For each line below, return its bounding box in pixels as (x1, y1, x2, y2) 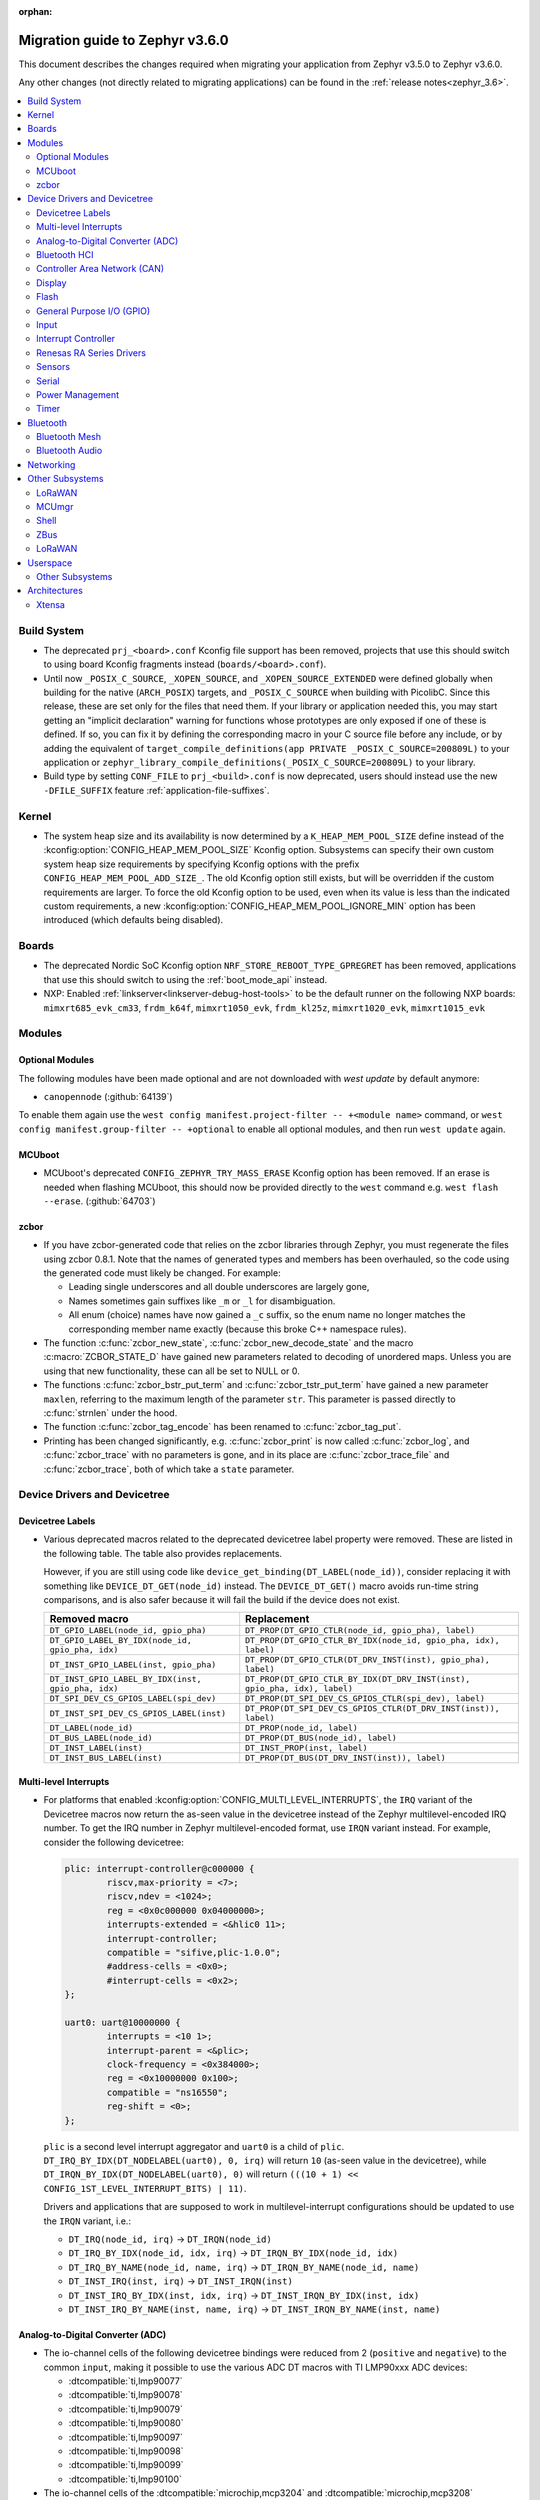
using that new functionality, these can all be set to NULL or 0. (43, 1365, 300, 1377)
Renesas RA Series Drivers (36, 346, 147, 359)
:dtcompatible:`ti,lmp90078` (68, 2389, 184, 2401)
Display (36, 276, 67, 289)
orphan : (18, 6, 53, 17)
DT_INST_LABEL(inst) (49, 1743, 144, 1754)
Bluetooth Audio (36, 445, 103, 457)
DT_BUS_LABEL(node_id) (49, 1733, 154, 1744)
